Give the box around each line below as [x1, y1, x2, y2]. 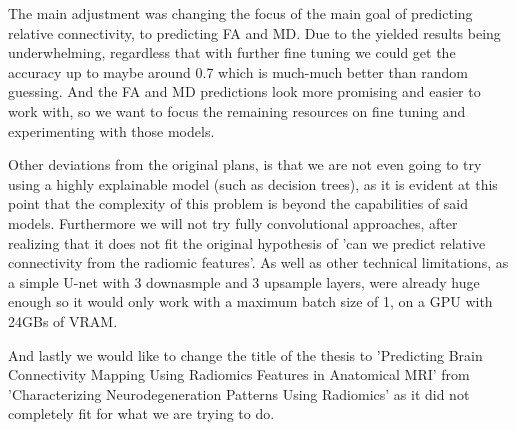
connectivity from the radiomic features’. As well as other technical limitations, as [8, 252, 509, 273]
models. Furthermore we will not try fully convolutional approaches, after [8, 212, 458, 233]
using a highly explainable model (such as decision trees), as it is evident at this [8, 173, 498, 194]
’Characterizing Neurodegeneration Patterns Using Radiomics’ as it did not [8, 383, 470, 404]
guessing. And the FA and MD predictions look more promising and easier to [8, 81, 481, 102]
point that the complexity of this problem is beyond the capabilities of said [8, 193, 469, 214]
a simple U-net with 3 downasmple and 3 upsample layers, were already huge [8, 271, 480, 292]
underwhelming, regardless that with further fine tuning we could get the [8, 42, 456, 63]
